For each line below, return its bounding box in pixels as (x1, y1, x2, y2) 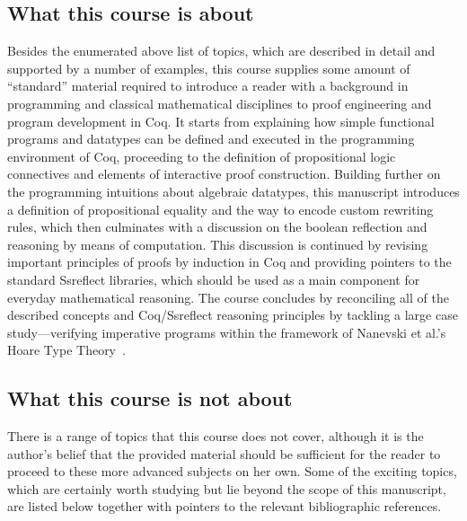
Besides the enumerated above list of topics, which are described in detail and (7, 41, 436, 60)
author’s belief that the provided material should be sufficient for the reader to (7, 444, 441, 463)
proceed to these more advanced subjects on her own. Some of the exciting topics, (7, 462, 457, 481)
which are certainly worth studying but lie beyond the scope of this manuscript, (7, 479, 446, 498)
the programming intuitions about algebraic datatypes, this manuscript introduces (7, 181, 460, 200)
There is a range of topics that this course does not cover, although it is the (7, 427, 424, 446)
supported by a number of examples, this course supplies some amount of (7, 58, 410, 77)
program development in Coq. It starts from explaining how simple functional (7, 111, 435, 130)
